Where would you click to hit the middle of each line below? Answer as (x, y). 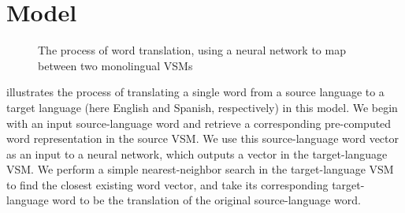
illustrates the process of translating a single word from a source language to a (195, 92)
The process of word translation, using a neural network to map (192, 50)
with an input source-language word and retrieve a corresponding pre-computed (199, 123)
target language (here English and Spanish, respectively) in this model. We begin (202, 107)
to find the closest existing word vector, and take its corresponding (167, 184)
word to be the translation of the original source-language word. (206, 200)
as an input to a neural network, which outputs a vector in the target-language (197, 153)
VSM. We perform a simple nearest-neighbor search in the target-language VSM (200, 169)
